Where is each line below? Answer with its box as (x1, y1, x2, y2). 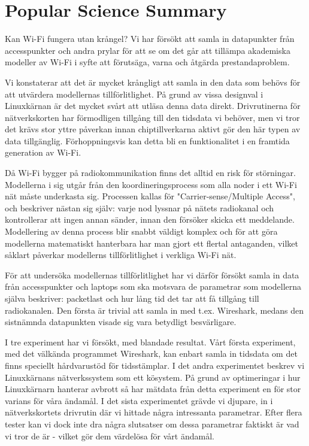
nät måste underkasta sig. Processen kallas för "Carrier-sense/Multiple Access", (5, 190, 295, 202)
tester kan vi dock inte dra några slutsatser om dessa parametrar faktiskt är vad (5, 417, 299, 430)
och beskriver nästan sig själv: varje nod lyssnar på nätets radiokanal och (5, 201, 274, 214)
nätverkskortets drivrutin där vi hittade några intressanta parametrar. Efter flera (5, 406, 302, 418)
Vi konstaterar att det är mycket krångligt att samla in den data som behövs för (5, 75, 301, 88)
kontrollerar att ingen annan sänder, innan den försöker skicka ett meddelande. (5, 213, 295, 226)
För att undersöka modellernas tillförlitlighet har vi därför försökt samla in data (5, 268, 299, 281)
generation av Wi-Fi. (5, 146, 81, 159)
